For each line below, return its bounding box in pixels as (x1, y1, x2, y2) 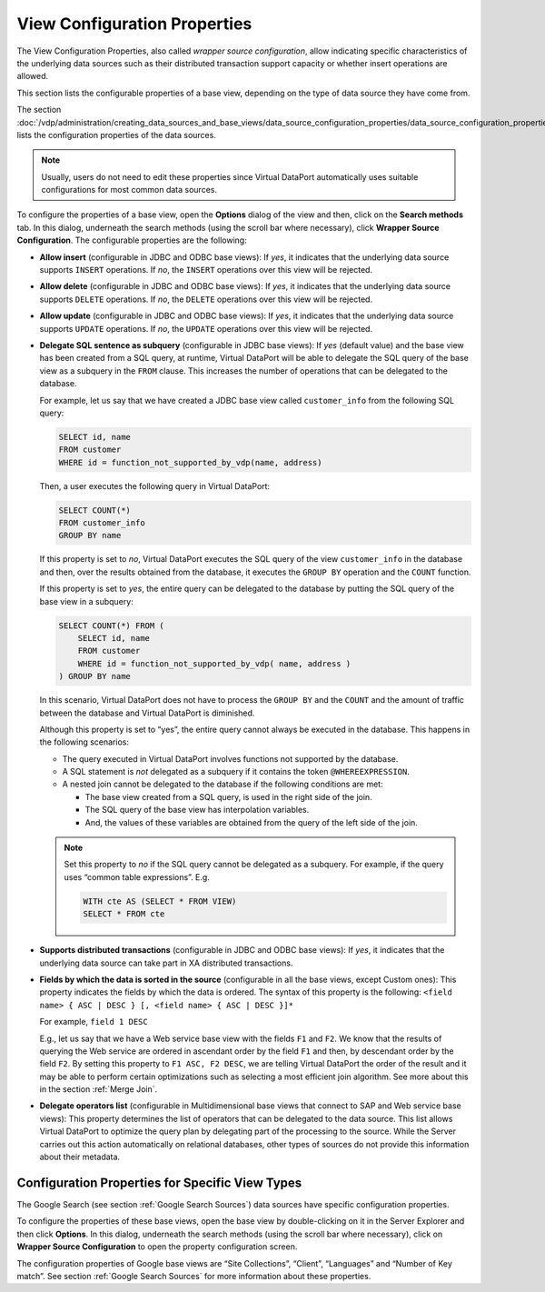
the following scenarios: (39, 736, 129, 747)
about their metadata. (39, 1151, 121, 1163)
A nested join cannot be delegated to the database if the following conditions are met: (62, 778, 383, 790)
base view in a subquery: (39, 596, 134, 606)
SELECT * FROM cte (83, 909, 165, 919)
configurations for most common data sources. (41, 185, 218, 195)
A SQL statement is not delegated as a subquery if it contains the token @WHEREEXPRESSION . (62, 766, 411, 777)
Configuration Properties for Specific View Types (16, 1175, 302, 1190)
